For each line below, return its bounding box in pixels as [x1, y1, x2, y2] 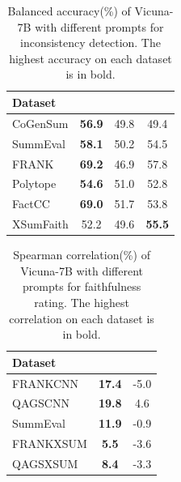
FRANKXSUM [12, 435, 87, 452]
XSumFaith [12, 215, 69, 232]
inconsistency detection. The [20, 34, 161, 51]
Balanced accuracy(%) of [7, 2, 131, 19]
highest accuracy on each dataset [9, 49, 172, 66]
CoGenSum [12, 114, 69, 131]
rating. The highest [34, 293, 129, 310]
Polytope [12, 175, 57, 192]
